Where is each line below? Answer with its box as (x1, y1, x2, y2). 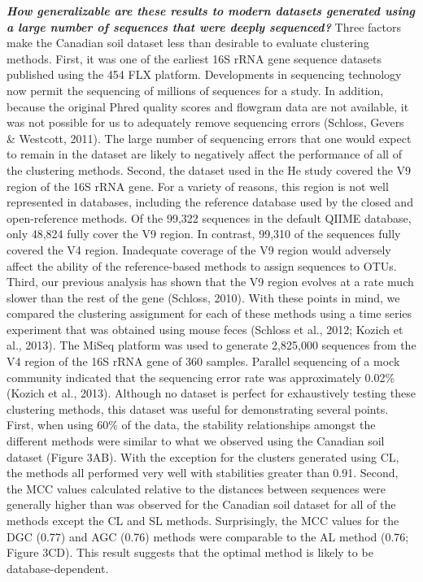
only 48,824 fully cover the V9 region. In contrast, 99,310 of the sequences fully (7, 225, 401, 242)
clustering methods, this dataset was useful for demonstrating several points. (7, 400, 389, 417)
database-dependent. (7, 559, 109, 576)
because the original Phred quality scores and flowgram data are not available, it (7, 98, 409, 115)
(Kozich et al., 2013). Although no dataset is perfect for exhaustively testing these (7, 384, 416, 402)
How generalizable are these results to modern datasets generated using (7, 2, 415, 19)
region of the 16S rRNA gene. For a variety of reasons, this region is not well (7, 177, 389, 194)
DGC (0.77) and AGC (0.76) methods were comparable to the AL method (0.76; (7, 528, 409, 545)
